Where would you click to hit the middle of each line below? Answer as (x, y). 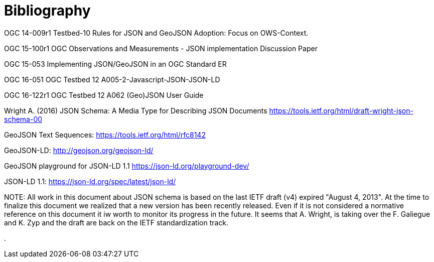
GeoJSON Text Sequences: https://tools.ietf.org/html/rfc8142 (105, 135)
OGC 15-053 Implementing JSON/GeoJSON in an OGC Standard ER (115, 64)
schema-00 (23, 119)
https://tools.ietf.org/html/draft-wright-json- (341, 110)
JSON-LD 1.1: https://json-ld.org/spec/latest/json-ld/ (90, 181)
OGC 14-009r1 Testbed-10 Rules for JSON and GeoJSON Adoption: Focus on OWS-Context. (156, 33)
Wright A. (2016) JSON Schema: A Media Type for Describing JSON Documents (136, 110)
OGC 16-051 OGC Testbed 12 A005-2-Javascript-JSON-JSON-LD (112, 79)
